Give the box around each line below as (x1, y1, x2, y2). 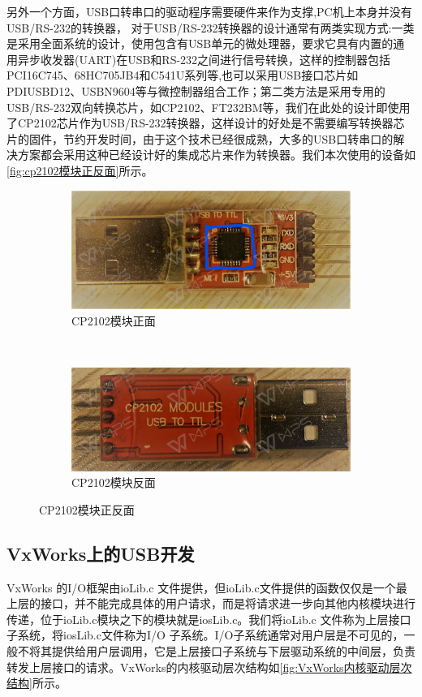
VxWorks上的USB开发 (6, 540, 195, 566)
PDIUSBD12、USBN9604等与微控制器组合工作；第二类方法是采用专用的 (6, 82, 385, 99)
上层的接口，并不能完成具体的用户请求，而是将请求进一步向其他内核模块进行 (6, 595, 416, 612)
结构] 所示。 (6, 674, 67, 691)
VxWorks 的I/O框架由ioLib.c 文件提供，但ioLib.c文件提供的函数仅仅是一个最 (6, 579, 407, 596)
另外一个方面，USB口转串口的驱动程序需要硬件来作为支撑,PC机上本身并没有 (6, 3, 412, 19)
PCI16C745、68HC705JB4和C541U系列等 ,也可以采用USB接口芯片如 (6, 67, 359, 84)
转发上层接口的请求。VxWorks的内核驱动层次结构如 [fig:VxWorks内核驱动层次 (6, 658, 412, 675)
